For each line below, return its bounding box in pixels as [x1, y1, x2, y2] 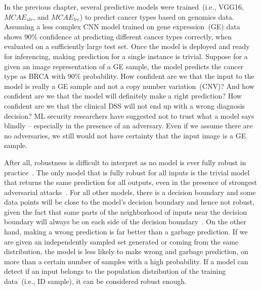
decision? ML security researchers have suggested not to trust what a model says [4, 110, 254, 121]
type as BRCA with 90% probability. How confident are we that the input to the [4, 71, 254, 81]
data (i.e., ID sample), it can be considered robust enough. [4, 276, 187, 286]
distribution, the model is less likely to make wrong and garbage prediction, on [4, 246, 248, 257]
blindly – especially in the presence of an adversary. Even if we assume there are [4, 120, 253, 131]
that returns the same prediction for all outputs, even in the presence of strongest [4, 177, 257, 187]
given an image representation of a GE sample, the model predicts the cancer [4, 61, 244, 71]
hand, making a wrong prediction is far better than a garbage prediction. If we [4, 226, 248, 237]
